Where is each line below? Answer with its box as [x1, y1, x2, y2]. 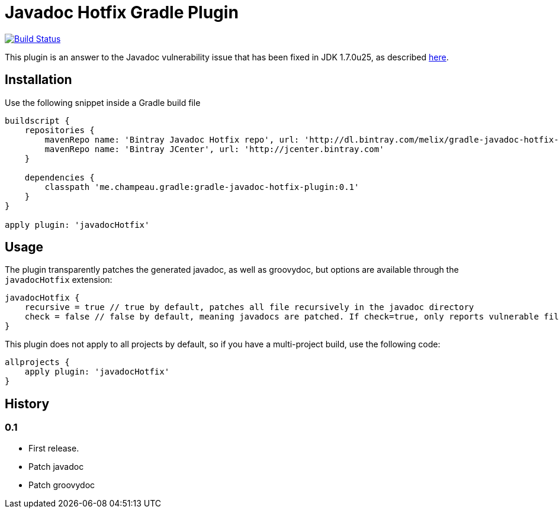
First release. [28, 443, 79, 453]
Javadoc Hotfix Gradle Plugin [5, 2, 239, 22]
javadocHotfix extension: [5, 275, 113, 285]
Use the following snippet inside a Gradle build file [5, 97, 201, 108]
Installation [5, 72, 72, 88]
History [5, 396, 50, 411]
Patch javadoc [28, 461, 84, 472]
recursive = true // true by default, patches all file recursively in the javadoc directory [24, 302, 474, 312]
